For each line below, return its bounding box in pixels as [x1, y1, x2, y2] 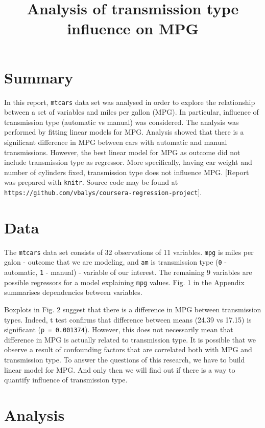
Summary [4, 67, 74, 88]
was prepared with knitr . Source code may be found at [4, 177, 178, 187]
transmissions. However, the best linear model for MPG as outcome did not [4, 146, 240, 157]
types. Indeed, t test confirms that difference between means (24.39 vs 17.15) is [4, 314, 252, 325]
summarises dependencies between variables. [4, 287, 142, 297]
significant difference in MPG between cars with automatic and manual [4, 136, 227, 147]
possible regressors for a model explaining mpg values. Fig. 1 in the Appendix [4, 276, 245, 287]
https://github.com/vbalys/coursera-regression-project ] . [4, 186, 202, 197]
